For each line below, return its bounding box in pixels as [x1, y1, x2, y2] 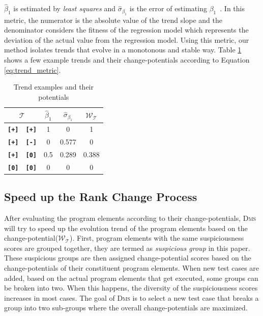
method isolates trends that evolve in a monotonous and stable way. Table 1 [4, 44, 242, 55]
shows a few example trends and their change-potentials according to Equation [4, 54, 250, 65]
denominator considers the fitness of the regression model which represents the [4, 24, 249, 35]
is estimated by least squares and [13, 3, 115, 14]
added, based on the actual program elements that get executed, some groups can [4, 272, 258, 283]
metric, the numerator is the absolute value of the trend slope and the [4, 14, 222, 25]
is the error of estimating [129, 3, 207, 14]
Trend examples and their [13, 81, 94, 92]
